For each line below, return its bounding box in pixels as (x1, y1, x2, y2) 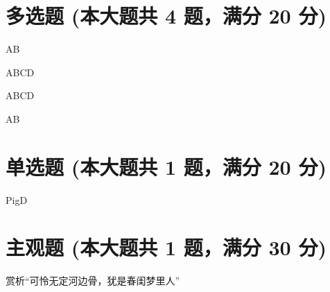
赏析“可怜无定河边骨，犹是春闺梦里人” (6, 273, 180, 288)
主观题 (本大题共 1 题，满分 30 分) (6, 233, 327, 261)
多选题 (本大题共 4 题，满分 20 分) (6, 1, 327, 30)
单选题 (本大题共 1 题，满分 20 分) (6, 152, 327, 180)
